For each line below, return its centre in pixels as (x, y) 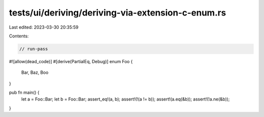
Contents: (19, 36)
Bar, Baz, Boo (35, 72)
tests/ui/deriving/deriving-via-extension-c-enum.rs (118, 13)
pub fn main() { (24, 93)
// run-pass (34, 49)
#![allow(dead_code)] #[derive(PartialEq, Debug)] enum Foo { (71, 61)
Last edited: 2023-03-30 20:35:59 (44, 27)
